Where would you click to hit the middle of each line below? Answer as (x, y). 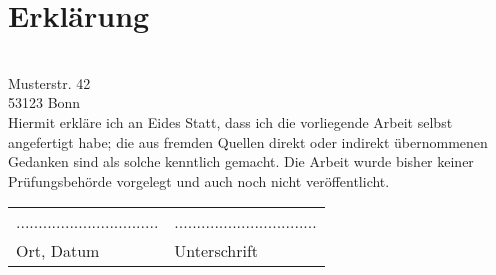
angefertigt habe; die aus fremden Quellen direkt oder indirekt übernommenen (248, 141)
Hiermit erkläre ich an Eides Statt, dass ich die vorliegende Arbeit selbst (230, 121)
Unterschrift (216, 251)
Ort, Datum (58, 251)
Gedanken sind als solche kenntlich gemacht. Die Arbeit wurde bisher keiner (241, 161)
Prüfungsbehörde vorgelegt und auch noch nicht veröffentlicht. (199, 180)
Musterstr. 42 (49, 82)
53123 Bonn (44, 102)
